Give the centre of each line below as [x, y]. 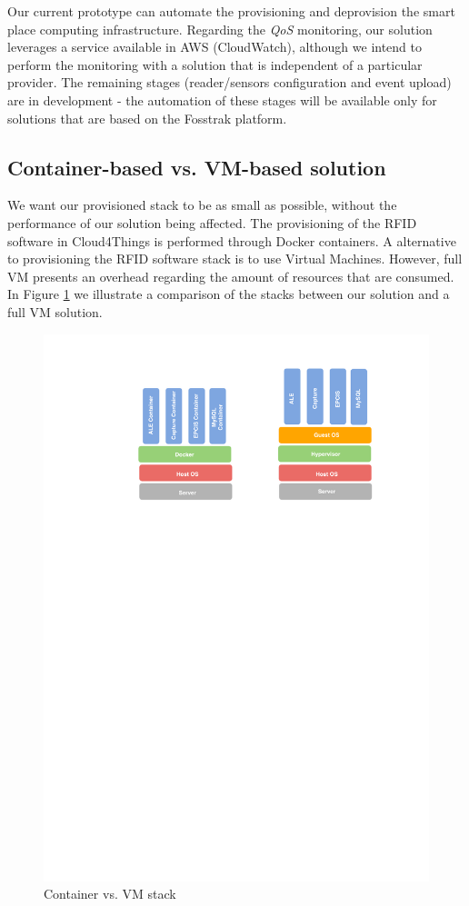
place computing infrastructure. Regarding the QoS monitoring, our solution [220, 29]
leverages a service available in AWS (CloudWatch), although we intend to [215, 47]
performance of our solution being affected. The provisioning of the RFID [212, 222]
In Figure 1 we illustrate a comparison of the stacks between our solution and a [229, 294]
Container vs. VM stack [110, 894]
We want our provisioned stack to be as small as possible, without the [202, 205]
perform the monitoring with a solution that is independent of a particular [215, 64]
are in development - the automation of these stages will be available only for [222, 100]
